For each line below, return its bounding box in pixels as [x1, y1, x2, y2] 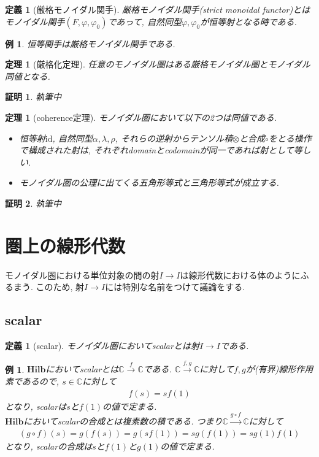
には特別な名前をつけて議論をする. [105, 280, 245, 293]
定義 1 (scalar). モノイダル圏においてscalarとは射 [5, 339, 199, 352]
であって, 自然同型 [107, 15, 182, 28]
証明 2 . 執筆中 [5, 196, 61, 209]
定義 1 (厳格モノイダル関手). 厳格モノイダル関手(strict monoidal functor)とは [5, 3, 310, 15]
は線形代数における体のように [180, 268, 301, 281]
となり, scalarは [5, 399, 67, 412]
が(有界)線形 [245, 363, 296, 375]
